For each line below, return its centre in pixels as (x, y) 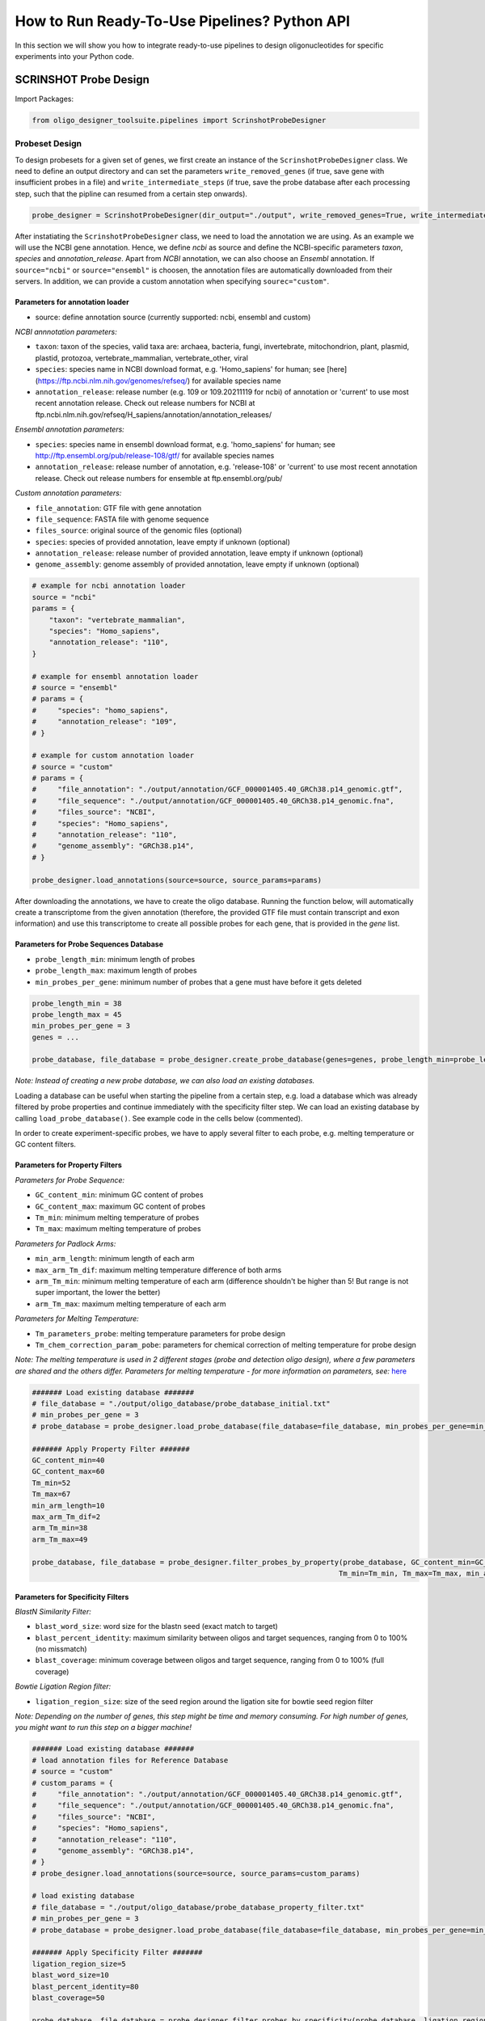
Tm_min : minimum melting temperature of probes (117, 1217)
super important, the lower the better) (98, 1293)
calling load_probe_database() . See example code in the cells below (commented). (159, 1118)
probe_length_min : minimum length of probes (115, 959)
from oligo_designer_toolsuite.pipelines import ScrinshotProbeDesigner (179, 120)
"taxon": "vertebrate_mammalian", (117, 620)
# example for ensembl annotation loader (115, 676)
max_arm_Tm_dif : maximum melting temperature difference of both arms (158, 1270)
